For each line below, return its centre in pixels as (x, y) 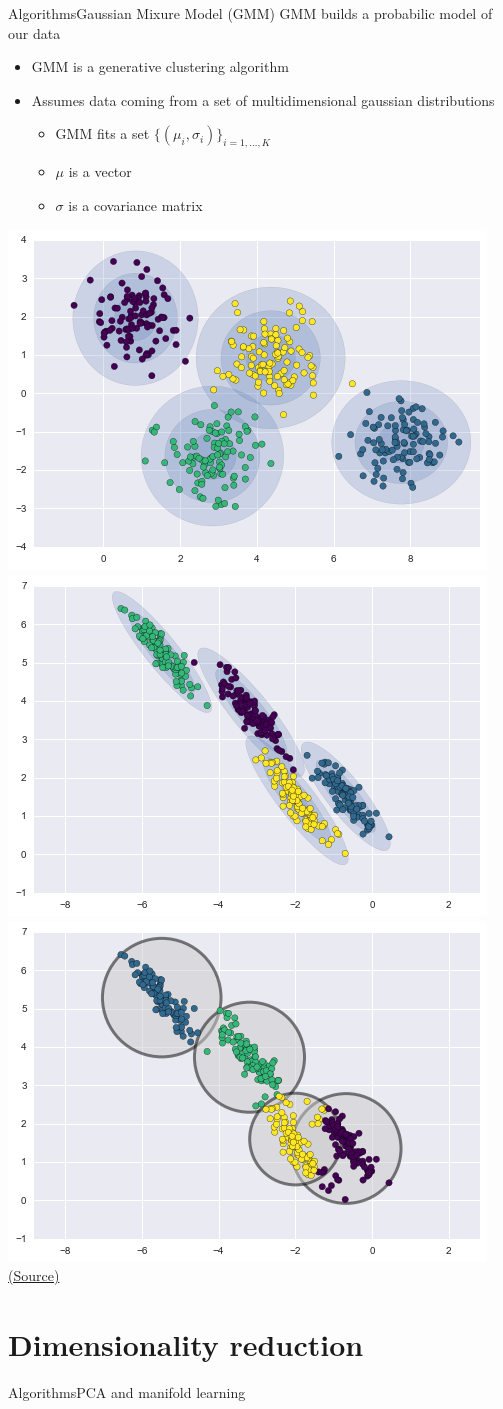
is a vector (100, 171)
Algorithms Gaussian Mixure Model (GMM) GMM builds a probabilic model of (250, 13)
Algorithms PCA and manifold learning (127, 1391)
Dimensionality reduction (186, 1343)
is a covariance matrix (135, 204)
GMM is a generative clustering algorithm (160, 66)
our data (34, 32)
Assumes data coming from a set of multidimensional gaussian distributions (263, 99)
